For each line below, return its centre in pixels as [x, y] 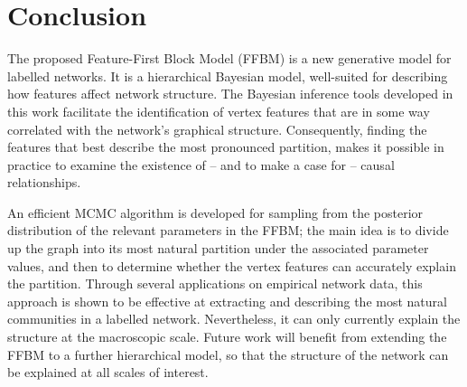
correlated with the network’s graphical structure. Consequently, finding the [217, 129]
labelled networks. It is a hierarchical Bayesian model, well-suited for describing [228, 76]
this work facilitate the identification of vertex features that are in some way [219, 111]
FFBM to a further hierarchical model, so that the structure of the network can [228, 354]
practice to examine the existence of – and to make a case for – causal [201, 164]
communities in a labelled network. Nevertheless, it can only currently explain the [234, 319]
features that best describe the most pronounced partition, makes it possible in [226, 147]
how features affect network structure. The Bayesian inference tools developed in [230, 94]
